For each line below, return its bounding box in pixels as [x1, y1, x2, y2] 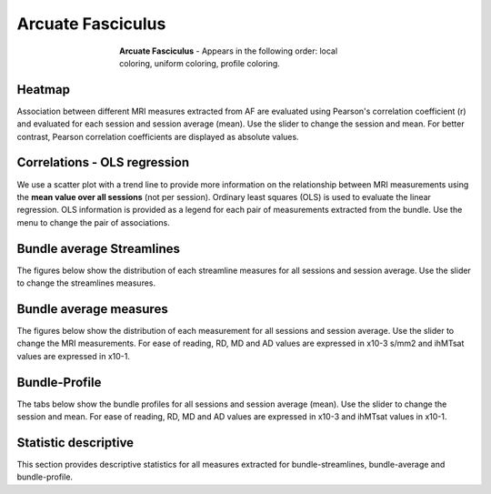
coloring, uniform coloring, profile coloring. [119, 57, 281, 68]
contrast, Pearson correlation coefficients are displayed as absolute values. [16, 131, 299, 142]
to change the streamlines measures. [16, 277, 156, 288]
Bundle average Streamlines [16, 241, 181, 257]
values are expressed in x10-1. [16, 350, 131, 361]
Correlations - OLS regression [16, 155, 190, 170]
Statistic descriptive [16, 435, 135, 450]
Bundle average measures [16, 301, 168, 317]
